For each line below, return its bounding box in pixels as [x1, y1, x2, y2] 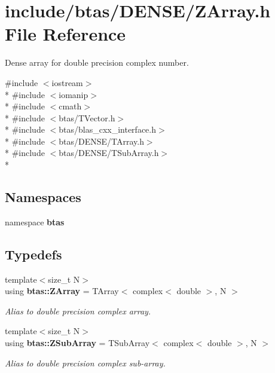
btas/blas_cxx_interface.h [59, 123, 156, 136]
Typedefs [5, 244, 62, 263]
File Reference [5, 22, 126, 46]
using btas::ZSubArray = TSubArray [5, 337, 150, 349]
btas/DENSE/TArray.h [59, 134, 144, 147]
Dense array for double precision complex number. [5, 56, 189, 69]
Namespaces [5, 188, 81, 206]
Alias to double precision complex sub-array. [5, 356, 166, 369]
